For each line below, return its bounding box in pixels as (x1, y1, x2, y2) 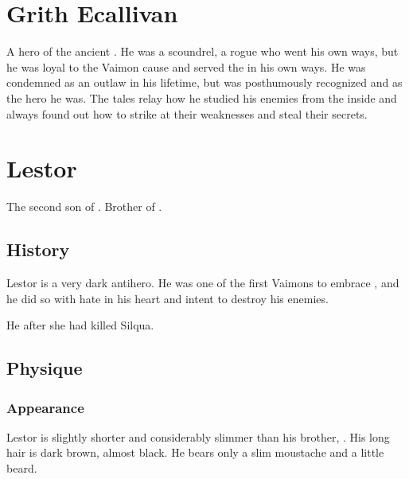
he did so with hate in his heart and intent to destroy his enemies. (6, 290, 329, 306)
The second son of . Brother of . (6, 198, 162, 215)
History (6, 237, 70, 262)
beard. (6, 459, 37, 476)
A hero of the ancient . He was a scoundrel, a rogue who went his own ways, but (6, 43, 399, 60)
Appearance (6, 397, 84, 417)
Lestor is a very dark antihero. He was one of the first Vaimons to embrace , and (6, 275, 399, 291)
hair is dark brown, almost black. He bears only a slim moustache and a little (6, 444, 384, 461)
